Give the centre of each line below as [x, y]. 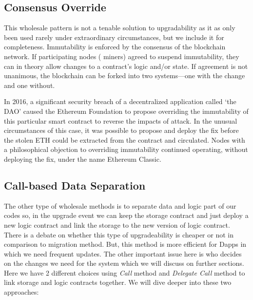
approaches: [21, 292]
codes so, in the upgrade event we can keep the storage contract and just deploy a [126, 215]
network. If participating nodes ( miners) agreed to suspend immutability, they [122, 56]
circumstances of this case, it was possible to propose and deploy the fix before [121, 130]
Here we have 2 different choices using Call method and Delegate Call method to [125, 272]
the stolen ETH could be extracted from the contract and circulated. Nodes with [125, 139]
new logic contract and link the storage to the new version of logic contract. [117, 225]
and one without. [29, 85]
